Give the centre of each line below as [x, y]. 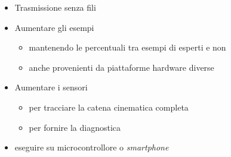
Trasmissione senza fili [55, 7]
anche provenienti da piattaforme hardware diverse [121, 67]
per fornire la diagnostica [75, 127]
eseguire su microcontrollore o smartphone [92, 147]
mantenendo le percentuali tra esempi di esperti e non [127, 47]
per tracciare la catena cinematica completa [109, 107]
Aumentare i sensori [51, 87]
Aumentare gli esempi [54, 27]
